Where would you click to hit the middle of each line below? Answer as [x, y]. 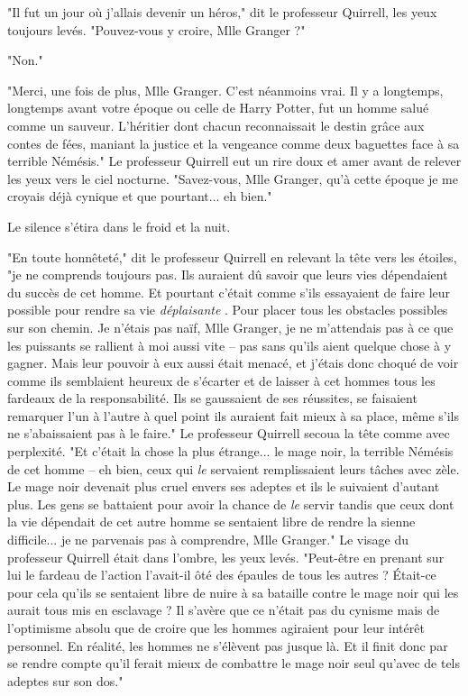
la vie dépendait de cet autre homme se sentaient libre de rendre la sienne [211, 522]
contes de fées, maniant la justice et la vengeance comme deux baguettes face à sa [234, 143]
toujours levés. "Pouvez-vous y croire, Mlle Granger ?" [156, 29]
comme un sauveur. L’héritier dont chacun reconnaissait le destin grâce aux [216, 125]
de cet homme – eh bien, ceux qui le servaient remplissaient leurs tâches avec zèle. [234, 468]
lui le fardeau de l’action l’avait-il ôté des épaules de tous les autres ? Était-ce [222, 575]
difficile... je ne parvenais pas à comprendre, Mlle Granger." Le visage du [208, 540]
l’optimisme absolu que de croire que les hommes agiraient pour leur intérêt [216, 627]
